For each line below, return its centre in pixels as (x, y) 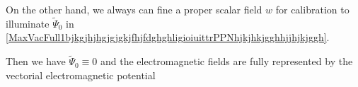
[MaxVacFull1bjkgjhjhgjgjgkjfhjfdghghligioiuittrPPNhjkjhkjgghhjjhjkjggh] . (168, 37)
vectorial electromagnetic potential (81, 75)
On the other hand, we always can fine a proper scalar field (134, 9)
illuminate (28, 23)
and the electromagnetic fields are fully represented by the (227, 61)
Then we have (36, 61)
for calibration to (312, 9)
